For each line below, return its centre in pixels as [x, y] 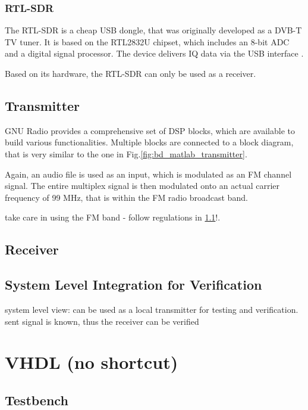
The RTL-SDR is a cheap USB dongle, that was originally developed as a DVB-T [153, 30]
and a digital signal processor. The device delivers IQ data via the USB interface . [154, 53]
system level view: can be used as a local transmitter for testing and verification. [152, 309]
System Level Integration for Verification [133, 285]
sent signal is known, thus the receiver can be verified [102, 321]
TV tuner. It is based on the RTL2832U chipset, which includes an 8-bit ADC [147, 41]
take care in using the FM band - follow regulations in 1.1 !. [113, 217]
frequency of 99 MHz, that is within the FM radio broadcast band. [126, 197]
